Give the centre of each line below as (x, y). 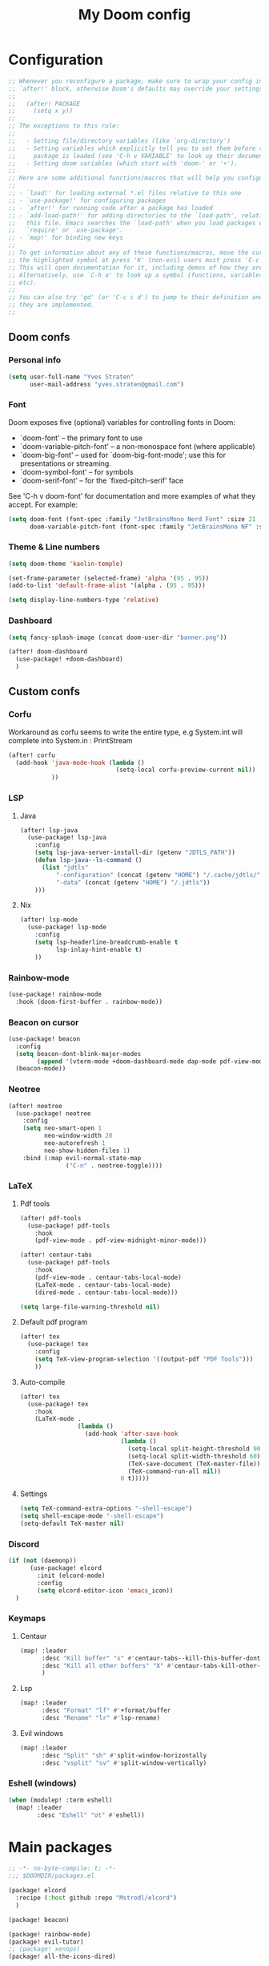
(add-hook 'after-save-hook (131, 1434)
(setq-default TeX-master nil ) (72, 1524)
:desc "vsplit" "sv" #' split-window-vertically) (124, 1763)
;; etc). (23, 282)
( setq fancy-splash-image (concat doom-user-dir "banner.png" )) (118, 637)
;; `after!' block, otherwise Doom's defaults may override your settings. (137, 89)
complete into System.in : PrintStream (71, 740)
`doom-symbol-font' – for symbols (76, 471)
